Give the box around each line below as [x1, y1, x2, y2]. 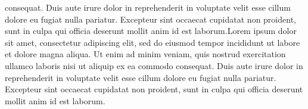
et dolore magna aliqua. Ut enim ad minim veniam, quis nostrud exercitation [5, 48, 286, 60]
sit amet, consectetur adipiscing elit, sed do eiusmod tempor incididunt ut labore [5, 36, 300, 48]
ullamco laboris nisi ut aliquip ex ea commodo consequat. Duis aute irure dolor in [5, 59, 303, 71]
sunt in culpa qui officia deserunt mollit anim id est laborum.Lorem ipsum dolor [5, 24, 297, 37]
